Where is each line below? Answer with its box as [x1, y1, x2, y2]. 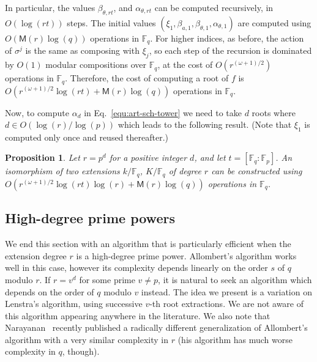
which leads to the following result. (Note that [117, 118, 292, 131]
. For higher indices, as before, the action [150, 31, 304, 44]
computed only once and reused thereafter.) [5, 130, 168, 143]
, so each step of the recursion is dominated [149, 44, 312, 57]
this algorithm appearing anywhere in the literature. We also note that [5, 309, 270, 322]
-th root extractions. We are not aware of [149, 297, 304, 310]
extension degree [5, 249, 67, 262]
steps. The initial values [67, 16, 156, 29]
